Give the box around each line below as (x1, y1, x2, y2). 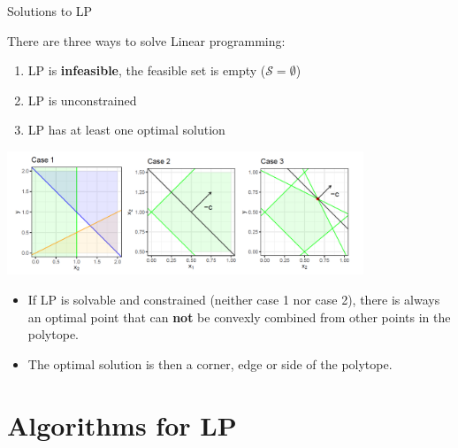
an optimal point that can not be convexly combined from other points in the (27, 307, 451, 326)
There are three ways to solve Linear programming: (7, 31, 286, 50)
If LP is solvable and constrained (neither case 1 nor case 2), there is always (27, 290, 440, 308)
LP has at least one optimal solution (27, 120, 225, 139)
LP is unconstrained (27, 90, 137, 109)
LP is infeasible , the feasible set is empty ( (27, 61, 266, 80)
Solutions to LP (7, 2, 93, 19)
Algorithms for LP (7, 406, 237, 443)
